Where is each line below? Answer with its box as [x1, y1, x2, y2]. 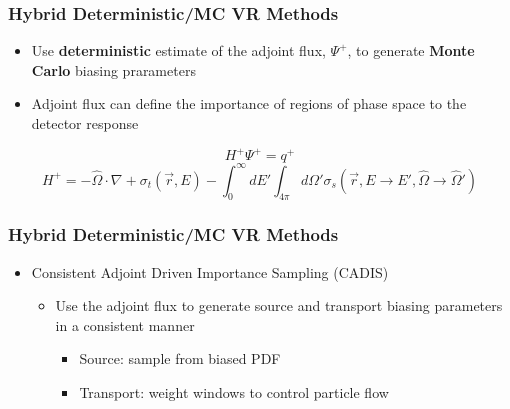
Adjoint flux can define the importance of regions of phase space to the [31, 93, 467, 114]
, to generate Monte [347, 40, 475, 61]
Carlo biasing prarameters [31, 59, 196, 80]
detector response [31, 113, 139, 133]
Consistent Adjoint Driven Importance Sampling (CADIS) [31, 261, 389, 282]
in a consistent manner [55, 314, 195, 335]
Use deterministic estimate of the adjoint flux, [31, 40, 326, 61]
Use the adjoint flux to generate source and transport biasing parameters [55, 295, 503, 316]
